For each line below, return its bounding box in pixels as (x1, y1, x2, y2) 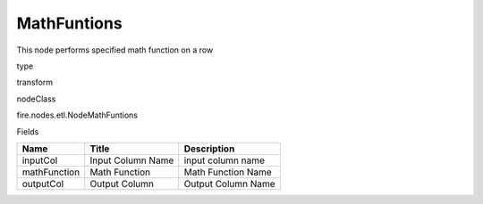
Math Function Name (183, 166, 272, 178)
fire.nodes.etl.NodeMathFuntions (16, 110, 139, 120)
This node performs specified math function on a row (16, 45, 214, 55)
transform (16, 77, 54, 88)
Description (183, 143, 235, 155)
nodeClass (16, 94, 56, 104)
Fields (16, 126, 39, 137)
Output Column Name (183, 177, 276, 190)
